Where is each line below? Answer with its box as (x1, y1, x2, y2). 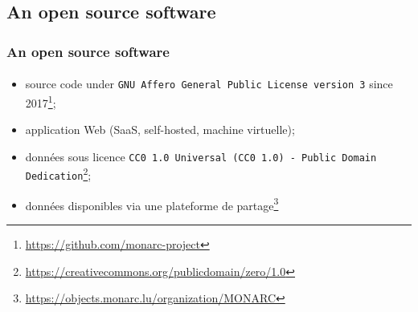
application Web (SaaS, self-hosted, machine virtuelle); (25, 121, 295, 138)
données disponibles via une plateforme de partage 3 (25, 194, 279, 213)
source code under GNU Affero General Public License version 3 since (25, 75, 393, 92)
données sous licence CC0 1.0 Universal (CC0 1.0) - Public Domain (25, 148, 377, 164)
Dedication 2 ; (25, 164, 92, 184)
